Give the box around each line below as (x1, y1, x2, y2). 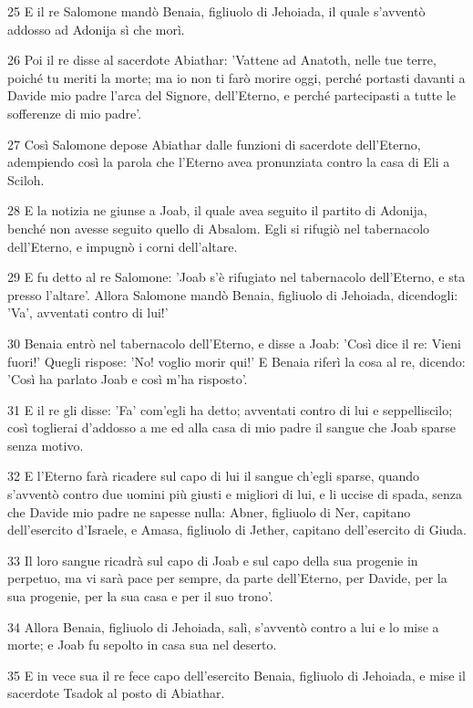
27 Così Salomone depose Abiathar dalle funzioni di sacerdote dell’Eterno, (7, 134, 421, 153)
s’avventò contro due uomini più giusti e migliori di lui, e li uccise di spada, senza (7, 484, 463, 504)
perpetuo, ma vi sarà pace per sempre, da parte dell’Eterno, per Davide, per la (7, 568, 447, 588)
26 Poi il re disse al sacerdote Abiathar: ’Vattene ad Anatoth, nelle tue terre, (7, 50, 437, 69)
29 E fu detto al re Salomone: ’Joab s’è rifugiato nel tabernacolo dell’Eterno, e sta (7, 267, 466, 286)
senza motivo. (7, 435, 84, 454)
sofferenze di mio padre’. (7, 103, 142, 122)
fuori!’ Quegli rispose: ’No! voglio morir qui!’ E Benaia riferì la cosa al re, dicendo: (7, 351, 466, 370)
